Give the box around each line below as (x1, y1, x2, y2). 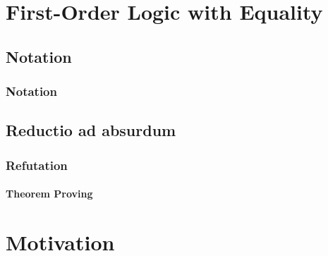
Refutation (6, 156, 68, 173)
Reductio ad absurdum (6, 119, 176, 141)
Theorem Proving (6, 186, 93, 201)
